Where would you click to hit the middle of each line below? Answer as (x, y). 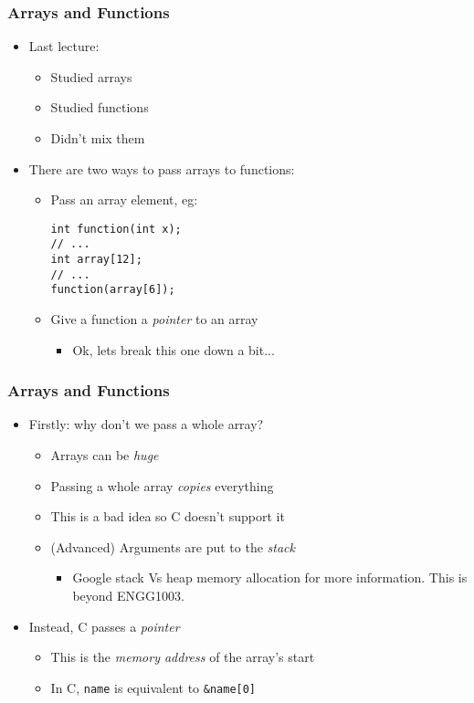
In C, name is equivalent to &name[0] (153, 687)
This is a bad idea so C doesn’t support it (168, 516)
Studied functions (100, 107)
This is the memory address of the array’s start (183, 657)
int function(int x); (116, 229)
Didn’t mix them (98, 138)
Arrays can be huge (105, 455)
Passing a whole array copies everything (162, 485)
